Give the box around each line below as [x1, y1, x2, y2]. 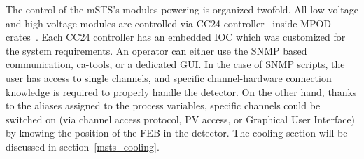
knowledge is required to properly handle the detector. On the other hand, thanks [6, 84, 357, 99]
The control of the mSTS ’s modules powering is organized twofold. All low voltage [6, 2, 358, 16]
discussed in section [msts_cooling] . [6, 139, 160, 153]
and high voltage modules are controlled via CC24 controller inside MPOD [6, 15, 332, 30]
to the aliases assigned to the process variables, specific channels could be [6, 98, 321, 113]
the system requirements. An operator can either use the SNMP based [6, 43, 307, 57]
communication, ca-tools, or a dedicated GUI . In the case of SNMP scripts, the [6, 57, 345, 71]
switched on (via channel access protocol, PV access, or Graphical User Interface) [6, 111, 356, 126]
